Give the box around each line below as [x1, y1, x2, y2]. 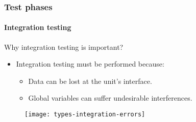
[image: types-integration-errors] [24, 111, 145, 118]
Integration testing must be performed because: [16, 58, 164, 69]
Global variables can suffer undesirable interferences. [28, 93, 192, 103]
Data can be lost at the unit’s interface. [28, 75, 152, 86]
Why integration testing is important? [4, 41, 124, 52]
